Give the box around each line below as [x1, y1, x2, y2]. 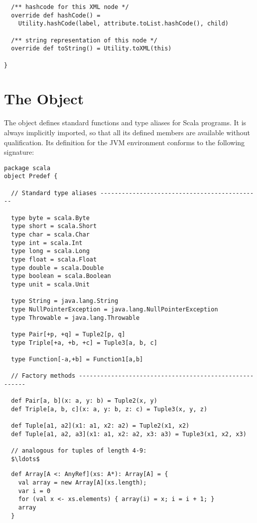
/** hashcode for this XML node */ [11, 3, 129, 10]
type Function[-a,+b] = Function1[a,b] [11, 355, 143, 363]
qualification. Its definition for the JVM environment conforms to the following [4, 137, 245, 147]
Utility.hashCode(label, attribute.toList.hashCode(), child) [18, 20, 229, 27]
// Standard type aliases [11, 189, 97, 197]
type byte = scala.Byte [11, 214, 90, 222]
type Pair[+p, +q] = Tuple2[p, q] [11, 330, 126, 338]
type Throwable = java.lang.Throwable [11, 314, 140, 321]
